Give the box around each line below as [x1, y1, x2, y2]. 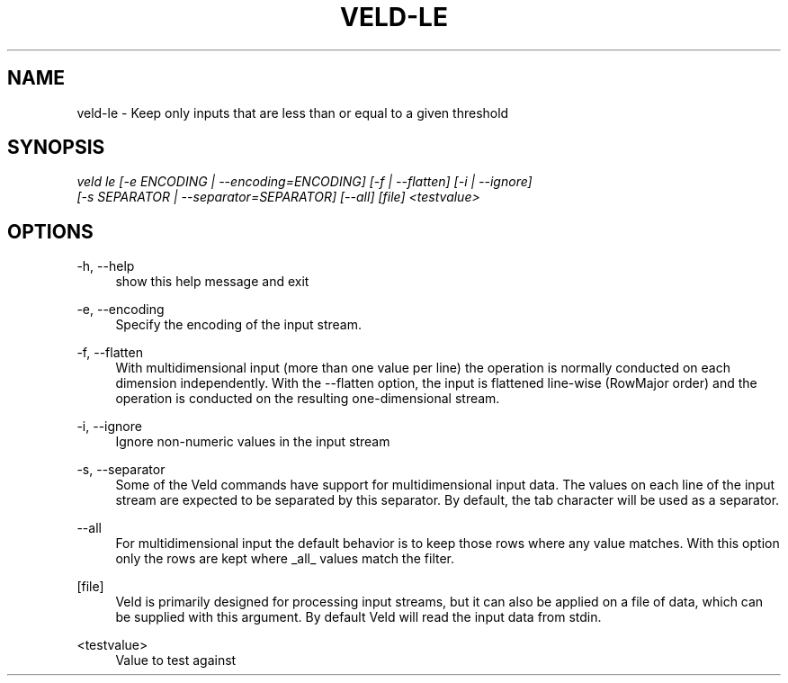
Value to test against [115, 652, 237, 669]
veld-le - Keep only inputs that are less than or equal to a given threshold [76, 104, 509, 121]
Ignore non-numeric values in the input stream [115, 434, 390, 450]
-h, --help [76, 258, 135, 274]
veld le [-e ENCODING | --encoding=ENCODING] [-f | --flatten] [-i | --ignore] [76, 174, 533, 190]
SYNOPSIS [7, 136, 105, 159]
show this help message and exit [115, 274, 309, 290]
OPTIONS [7, 220, 94, 243]
